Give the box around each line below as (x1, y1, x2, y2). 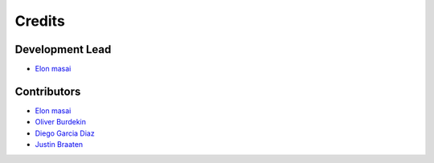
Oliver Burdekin (35, 117, 87, 127)
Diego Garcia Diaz (35, 128, 96, 138)
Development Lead (14, 43, 112, 56)
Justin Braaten (35, 140, 84, 149)
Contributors (14, 84, 81, 98)
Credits (14, 12, 66, 30)
